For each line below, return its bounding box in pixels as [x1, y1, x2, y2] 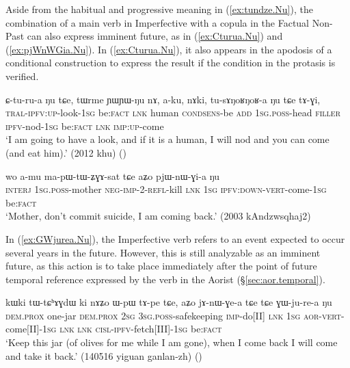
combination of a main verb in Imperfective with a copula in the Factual [5, 15, 310, 29]
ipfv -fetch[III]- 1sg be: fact [113, 321, 222, 336]
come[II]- [5, 321, 43, 336]
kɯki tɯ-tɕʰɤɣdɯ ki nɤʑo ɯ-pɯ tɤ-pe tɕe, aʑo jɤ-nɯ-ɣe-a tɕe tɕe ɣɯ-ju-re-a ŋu [5, 295, 332, 309]
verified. [5, 68, 39, 83]
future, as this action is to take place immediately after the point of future [5, 259, 317, 273]
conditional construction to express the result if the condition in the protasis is [5, 55, 336, 70]
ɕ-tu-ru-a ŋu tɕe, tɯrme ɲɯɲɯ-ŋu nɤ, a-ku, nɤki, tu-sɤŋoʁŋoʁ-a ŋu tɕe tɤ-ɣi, [5, 92, 321, 106]
